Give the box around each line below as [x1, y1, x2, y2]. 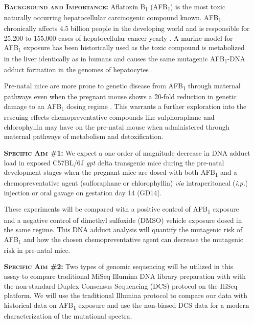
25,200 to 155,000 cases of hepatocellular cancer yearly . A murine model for [4, 32, 233, 43]
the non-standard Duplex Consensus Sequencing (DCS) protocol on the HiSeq [4, 280, 238, 291]
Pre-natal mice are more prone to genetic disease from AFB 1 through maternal [4, 81, 241, 92]
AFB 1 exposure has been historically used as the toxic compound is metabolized [4, 42, 245, 54]
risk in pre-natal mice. [4, 244, 70, 255]
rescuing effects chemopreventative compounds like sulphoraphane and [4, 112, 215, 122]
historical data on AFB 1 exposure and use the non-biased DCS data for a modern [4, 299, 249, 311]
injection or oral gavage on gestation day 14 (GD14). [4, 187, 162, 197]
